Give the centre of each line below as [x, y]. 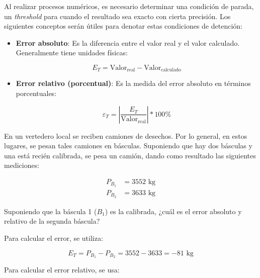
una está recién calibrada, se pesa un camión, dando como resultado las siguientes [130, 155]
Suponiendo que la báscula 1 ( [51, 211]
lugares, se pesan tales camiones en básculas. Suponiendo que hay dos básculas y [128, 146]
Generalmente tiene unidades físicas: [72, 53]
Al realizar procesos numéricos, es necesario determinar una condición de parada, [129, 6]
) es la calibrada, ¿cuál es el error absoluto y [173, 211]
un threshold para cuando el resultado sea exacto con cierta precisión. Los [117, 16]
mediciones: [22, 165]
